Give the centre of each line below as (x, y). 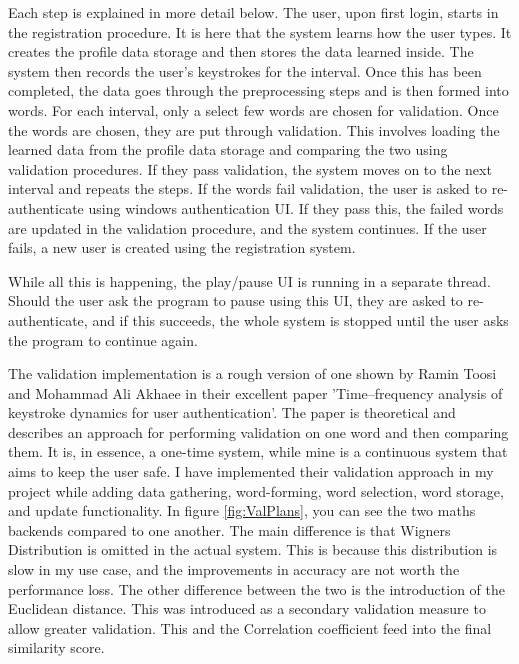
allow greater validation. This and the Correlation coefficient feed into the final (250, 627)
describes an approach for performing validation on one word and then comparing (258, 431)
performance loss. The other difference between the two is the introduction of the (256, 588)
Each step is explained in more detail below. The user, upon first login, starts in (253, 12)
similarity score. (56, 647)
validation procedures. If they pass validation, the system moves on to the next (250, 168)
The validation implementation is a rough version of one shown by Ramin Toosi (252, 373)
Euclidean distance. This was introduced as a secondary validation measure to (247, 608)
